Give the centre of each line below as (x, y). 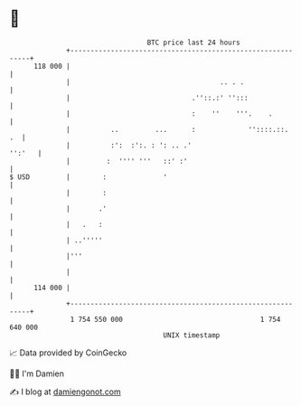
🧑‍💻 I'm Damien (37, 373)
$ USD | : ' (89, 177)
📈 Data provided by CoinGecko (68, 353)
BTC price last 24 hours (194, 42)
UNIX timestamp (192, 335)
